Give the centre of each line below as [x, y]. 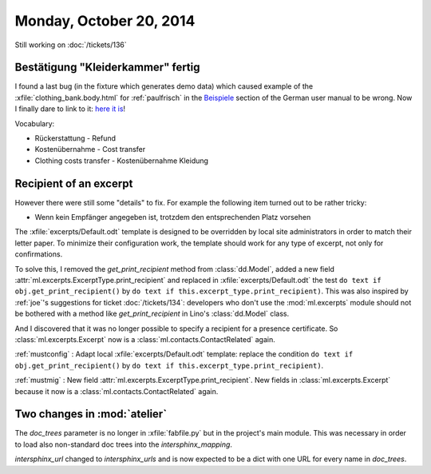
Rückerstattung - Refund [75, 138]
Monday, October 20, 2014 [105, 21]
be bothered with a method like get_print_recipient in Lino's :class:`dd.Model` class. [152, 314]
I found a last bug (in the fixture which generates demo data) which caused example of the [164, 86]
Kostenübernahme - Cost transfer [90, 149]
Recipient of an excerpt [74, 183]
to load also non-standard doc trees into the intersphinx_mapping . [124, 444]
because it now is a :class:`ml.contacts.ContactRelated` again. [117, 391]
